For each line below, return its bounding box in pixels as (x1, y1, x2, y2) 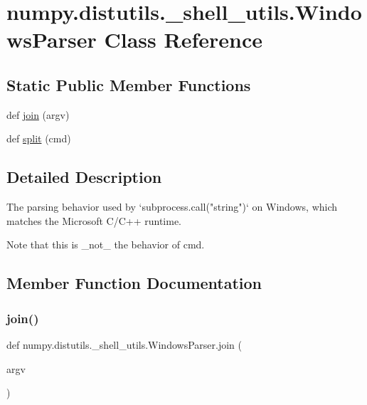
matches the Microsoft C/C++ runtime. (6, 213, 181, 228)
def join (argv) (6, 107, 70, 122)
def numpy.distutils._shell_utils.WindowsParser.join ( (6, 337, 242, 352)
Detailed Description (6, 166, 162, 188)
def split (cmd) (6, 131, 71, 146)
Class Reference (104, 25, 262, 54)
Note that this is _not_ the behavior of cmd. (6, 237, 205, 252)
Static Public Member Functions (6, 73, 251, 95)
